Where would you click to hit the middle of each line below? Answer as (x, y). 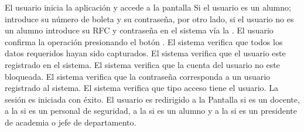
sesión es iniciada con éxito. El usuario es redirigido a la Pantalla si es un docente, (152, 99)
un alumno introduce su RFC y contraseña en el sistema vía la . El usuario (139, 30)
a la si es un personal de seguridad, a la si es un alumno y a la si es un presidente (151, 111)
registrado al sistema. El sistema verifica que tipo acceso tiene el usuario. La (141, 88)
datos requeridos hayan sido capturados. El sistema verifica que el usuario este (145, 53)
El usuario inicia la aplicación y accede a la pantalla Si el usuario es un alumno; (148, 7)
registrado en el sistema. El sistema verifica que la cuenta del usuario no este (142, 64)
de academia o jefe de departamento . (71, 122)
